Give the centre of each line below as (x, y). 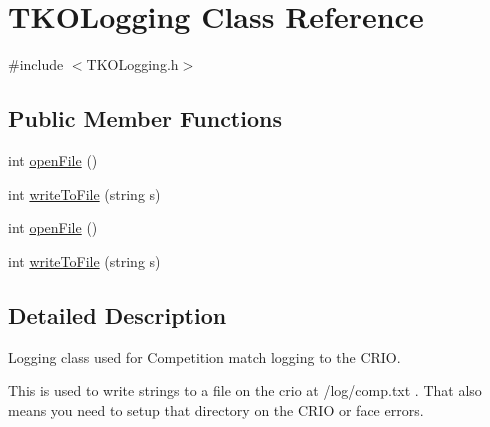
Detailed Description (117, 314)
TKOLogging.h (132, 64)
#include (36, 64)
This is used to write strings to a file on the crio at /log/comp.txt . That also (245, 390)
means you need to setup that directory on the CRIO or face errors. (216, 409)
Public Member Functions (145, 118)
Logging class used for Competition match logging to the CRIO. (204, 356)
